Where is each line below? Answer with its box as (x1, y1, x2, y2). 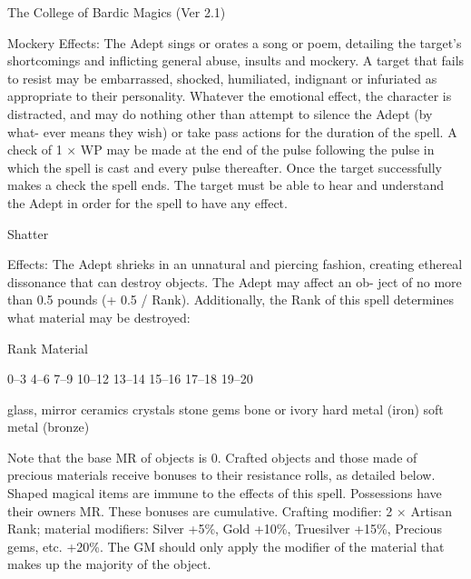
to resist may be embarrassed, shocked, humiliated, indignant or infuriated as (7, 68, 437, 87)
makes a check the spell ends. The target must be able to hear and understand (7, 175, 445, 195)
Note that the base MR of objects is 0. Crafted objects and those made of (7, 447, 417, 466)
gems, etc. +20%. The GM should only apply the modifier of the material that (7, 536, 445, 555)
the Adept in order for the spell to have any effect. (7, 193, 288, 212)
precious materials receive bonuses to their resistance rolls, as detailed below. (7, 465, 436, 484)
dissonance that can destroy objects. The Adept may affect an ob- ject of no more (7, 272, 462, 291)
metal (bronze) (7, 417, 90, 436)
